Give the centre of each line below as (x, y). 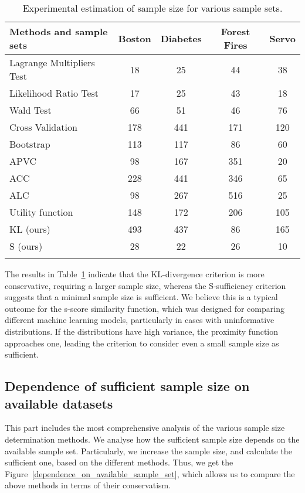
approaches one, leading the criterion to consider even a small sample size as (142, 343)
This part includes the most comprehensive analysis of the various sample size (145, 428)
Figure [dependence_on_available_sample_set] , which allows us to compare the (150, 473)
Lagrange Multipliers (52, 62)
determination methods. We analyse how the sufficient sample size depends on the (152, 439)
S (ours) (26, 246)
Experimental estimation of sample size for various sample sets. (152, 8)
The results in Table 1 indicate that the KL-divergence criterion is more (135, 274)
